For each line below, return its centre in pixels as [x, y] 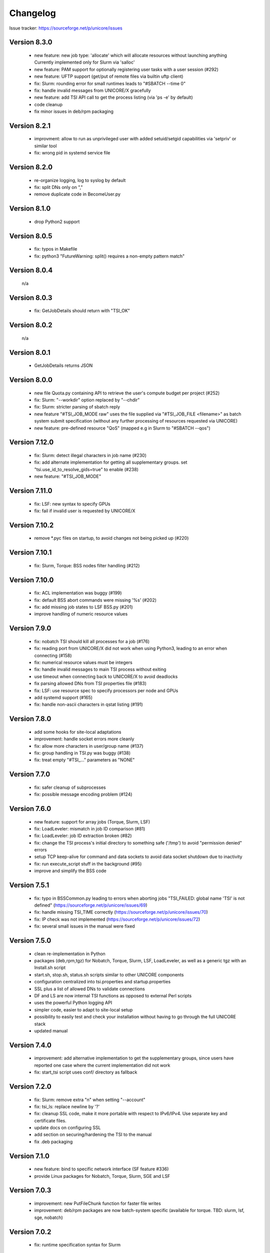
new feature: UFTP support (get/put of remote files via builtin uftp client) [109, 76]
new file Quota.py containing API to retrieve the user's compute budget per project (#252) [127, 393]
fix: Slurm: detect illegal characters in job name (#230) [90, 456]
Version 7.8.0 [30, 719]
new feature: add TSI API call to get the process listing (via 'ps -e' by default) [114, 97]
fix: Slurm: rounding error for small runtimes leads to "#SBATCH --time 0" [110, 83]
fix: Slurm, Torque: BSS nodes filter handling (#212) [87, 565]
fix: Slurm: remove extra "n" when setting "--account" [90, 1100]
